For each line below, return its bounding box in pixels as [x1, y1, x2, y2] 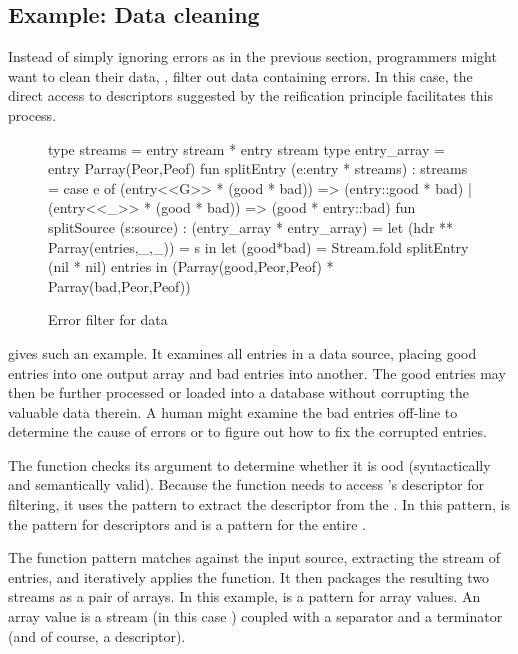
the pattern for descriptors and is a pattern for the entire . [8, 513, 366, 534]
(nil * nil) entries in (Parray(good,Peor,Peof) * [48, 256, 334, 277]
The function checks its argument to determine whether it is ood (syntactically [8, 454, 491, 475]
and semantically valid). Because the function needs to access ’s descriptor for [8, 474, 485, 495]
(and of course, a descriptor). [8, 625, 186, 646]
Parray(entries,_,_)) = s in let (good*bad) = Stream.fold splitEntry [48, 236, 469, 257]
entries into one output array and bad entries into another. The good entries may [8, 362, 506, 383]
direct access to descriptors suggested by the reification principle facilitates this [8, 85, 493, 106]
